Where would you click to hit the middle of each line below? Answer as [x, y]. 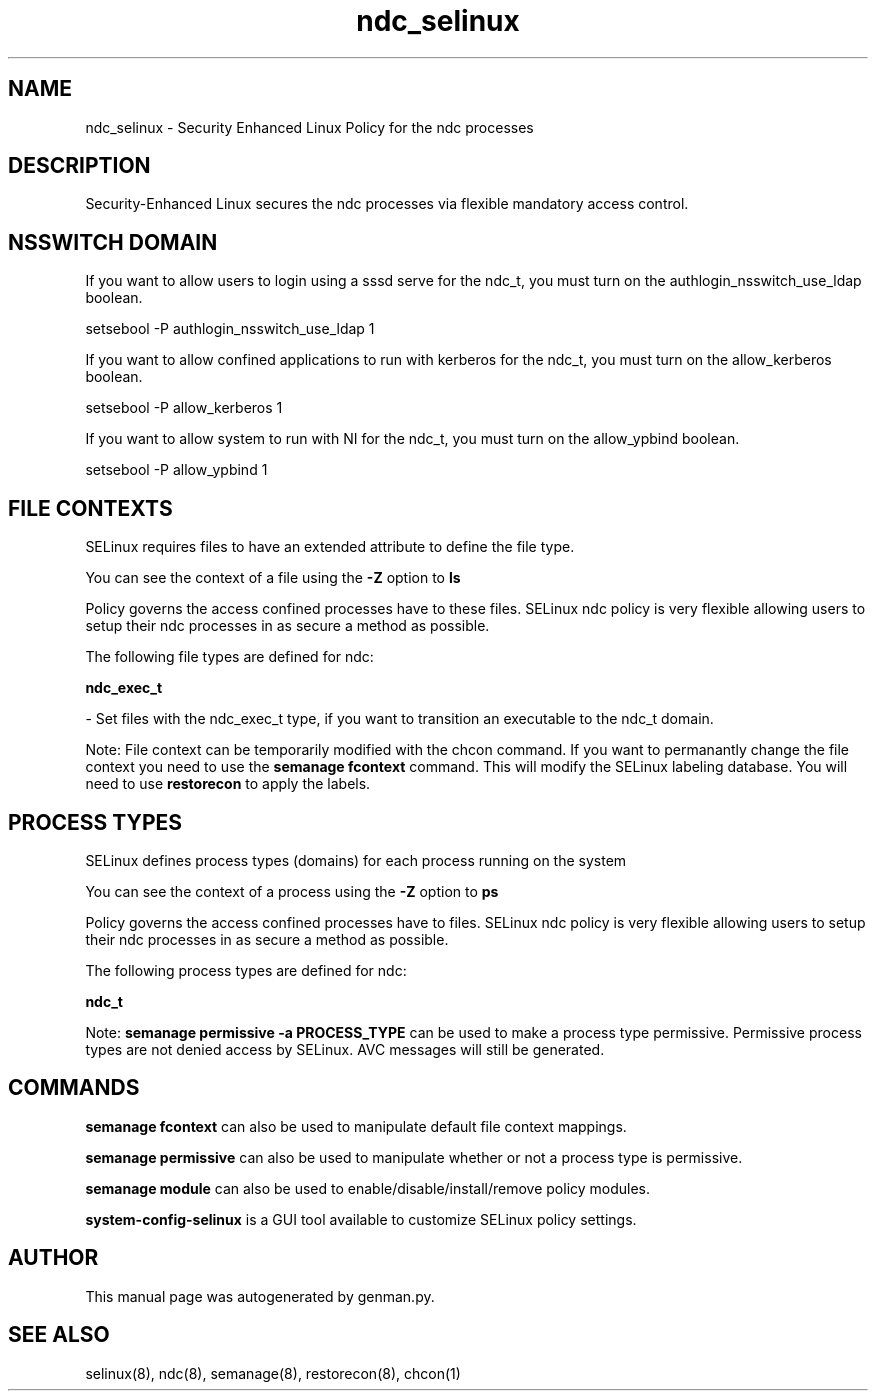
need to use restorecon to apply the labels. [228, 784]
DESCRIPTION [79, 166]
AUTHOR [53, 1258]
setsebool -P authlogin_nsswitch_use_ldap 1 [230, 329]
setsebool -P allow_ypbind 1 [176, 470]
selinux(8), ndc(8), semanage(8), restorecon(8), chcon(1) [273, 1373]
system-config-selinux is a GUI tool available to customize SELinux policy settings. [361, 1219]
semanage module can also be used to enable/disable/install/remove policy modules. [368, 1188]
